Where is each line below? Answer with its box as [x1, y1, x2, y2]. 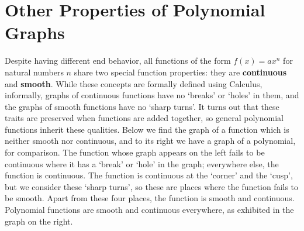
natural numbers [5, 65, 64, 78]
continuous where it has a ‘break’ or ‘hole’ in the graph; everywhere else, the [5, 157, 279, 170]
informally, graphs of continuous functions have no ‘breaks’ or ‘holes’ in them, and [5, 89, 299, 101]
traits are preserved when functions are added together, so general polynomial [5, 112, 284, 124]
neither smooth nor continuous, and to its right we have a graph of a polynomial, [5, 135, 296, 147]
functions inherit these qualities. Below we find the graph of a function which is [5, 123, 289, 135]
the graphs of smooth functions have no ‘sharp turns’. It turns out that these [5, 100, 279, 112]
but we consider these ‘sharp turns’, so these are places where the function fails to [5, 180, 299, 192]
